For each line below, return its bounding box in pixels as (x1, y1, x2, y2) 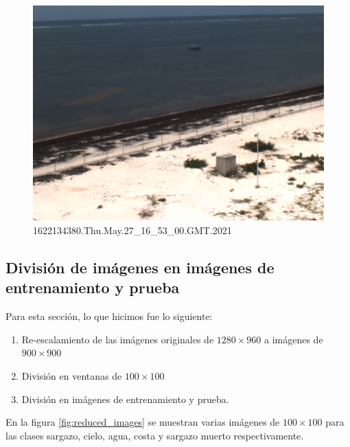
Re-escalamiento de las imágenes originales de (21, 332, 214, 346)
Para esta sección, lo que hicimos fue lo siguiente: (5, 309, 213, 323)
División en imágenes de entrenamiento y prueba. (21, 391, 229, 406)
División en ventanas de (21, 369, 122, 382)
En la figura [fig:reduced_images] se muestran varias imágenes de (5, 415, 280, 429)
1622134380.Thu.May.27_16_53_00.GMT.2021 (33, 223, 232, 238)
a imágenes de (264, 332, 323, 346)
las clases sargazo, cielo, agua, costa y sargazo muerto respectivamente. (5, 428, 304, 442)
